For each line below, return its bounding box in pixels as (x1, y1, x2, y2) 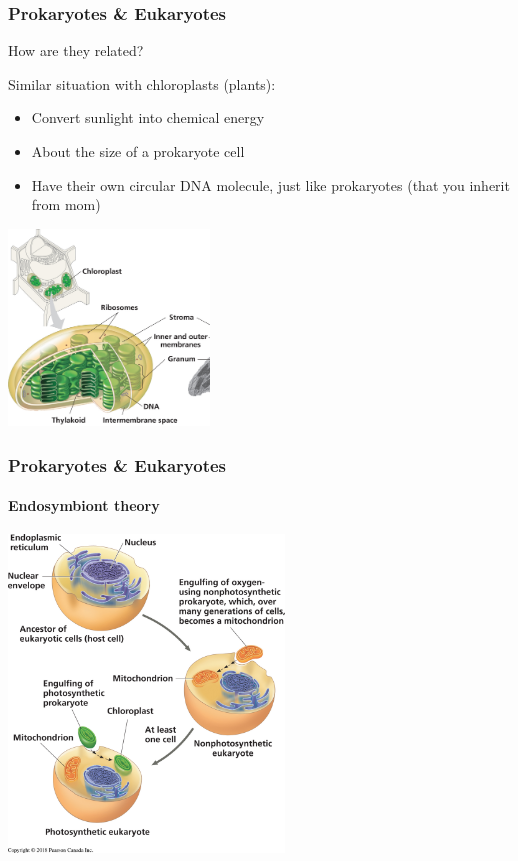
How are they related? (8, 40, 144, 61)
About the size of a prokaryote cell (31, 141, 245, 161)
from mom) (31, 194, 101, 215)
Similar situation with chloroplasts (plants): (8, 73, 276, 94)
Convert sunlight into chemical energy (31, 107, 265, 128)
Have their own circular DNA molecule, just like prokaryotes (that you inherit (31, 174, 510, 195)
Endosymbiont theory (8, 495, 160, 516)
